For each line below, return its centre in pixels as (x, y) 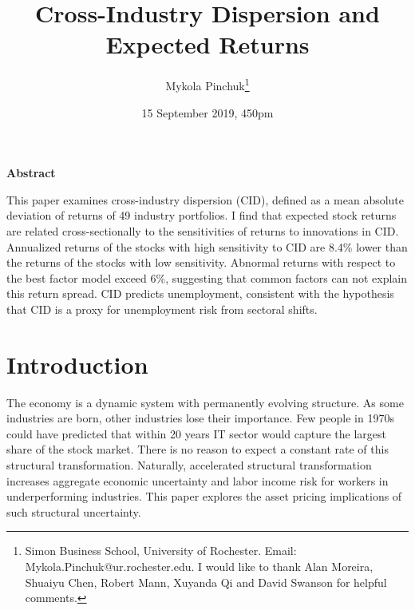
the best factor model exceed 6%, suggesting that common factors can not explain (207, 277)
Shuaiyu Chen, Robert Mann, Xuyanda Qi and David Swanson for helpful (206, 582)
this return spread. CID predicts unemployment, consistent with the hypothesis (200, 293)
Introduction (77, 364)
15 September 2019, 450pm (207, 112)
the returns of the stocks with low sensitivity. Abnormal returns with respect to (201, 262)
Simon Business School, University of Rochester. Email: (161, 551)
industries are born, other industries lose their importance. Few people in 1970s (200, 418)
